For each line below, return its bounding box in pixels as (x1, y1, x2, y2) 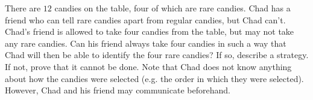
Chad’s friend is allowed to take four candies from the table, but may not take (5, 25, 294, 38)
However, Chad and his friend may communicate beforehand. (5, 84, 230, 96)
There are (5, 2, 41, 14)
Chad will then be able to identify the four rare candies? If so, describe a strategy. (5, 49, 309, 61)
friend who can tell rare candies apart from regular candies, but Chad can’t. (5, 13, 286, 26)
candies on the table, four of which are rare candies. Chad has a (54, 2, 291, 14)
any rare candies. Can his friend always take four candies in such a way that (5, 37, 286, 49)
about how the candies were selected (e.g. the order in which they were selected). (5, 72, 304, 84)
